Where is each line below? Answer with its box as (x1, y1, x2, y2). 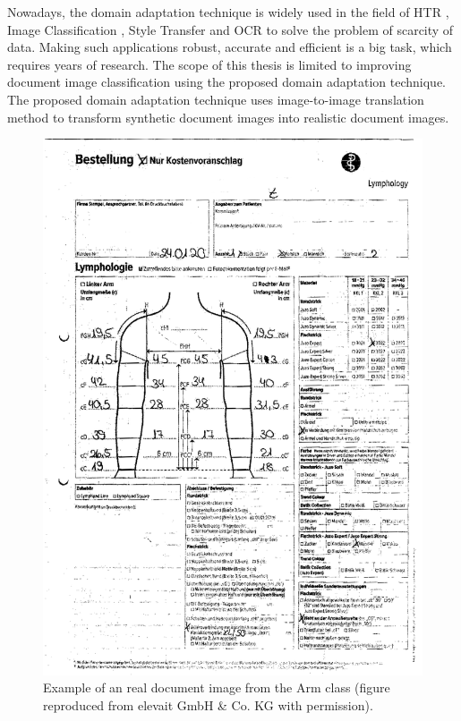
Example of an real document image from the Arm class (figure (43, 678, 390, 697)
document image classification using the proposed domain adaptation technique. (7, 72, 446, 91)
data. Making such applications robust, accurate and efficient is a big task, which (7, 38, 452, 56)
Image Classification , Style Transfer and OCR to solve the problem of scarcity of (7, 20, 454, 38)
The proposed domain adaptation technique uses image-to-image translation (7, 89, 424, 108)
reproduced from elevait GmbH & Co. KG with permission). (43, 696, 373, 715)
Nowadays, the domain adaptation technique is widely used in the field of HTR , (7, 3, 449, 21)
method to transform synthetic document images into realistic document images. (7, 107, 449, 126)
